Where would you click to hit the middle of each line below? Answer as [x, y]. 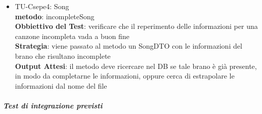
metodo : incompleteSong [55, 16]
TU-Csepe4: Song [42, 6]
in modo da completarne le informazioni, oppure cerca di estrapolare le [125, 76]
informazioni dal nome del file [61, 85]
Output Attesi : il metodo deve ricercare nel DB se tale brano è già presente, [136, 66]
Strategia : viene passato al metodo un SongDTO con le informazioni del [128, 46]
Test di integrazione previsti [53, 105]
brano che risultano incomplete [63, 55]
